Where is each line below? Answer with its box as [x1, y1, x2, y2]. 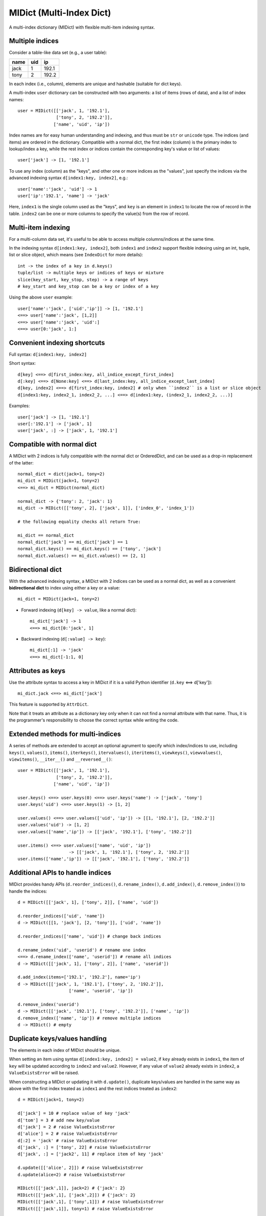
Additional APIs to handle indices [9, 869, 111, 877]
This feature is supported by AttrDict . [9, 701, 89, 707]
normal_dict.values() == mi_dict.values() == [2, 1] [18, 553, 146, 558]
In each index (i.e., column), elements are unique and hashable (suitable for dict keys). [9, 81, 182, 87]
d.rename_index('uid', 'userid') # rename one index [18, 947, 146, 953]
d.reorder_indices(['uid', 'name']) [18, 913, 105, 919]
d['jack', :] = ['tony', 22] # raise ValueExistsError [18, 1144, 151, 1150]
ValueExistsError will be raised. [9, 1070, 79, 1076]
